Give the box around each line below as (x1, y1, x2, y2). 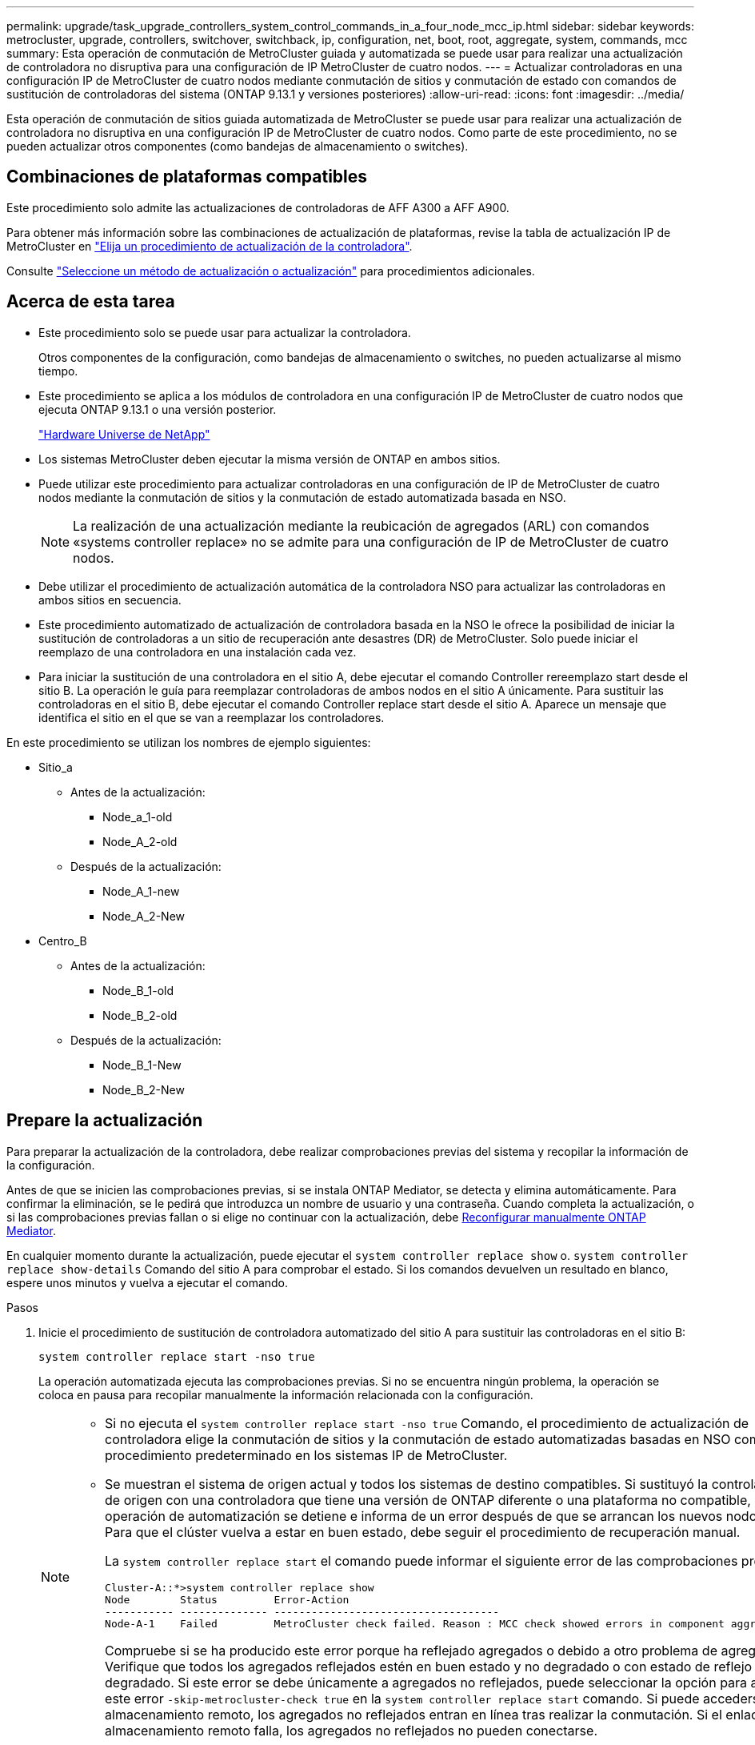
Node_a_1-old (102, 809, 173, 824)
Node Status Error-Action (105, 1593, 350, 1606)
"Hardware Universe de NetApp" (38, 427, 210, 441)
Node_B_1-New (102, 1057, 182, 1072)
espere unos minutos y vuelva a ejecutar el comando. (6, 1275, 289, 1290)
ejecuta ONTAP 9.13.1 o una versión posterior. (38, 402, 277, 416)
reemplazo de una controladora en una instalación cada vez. (38, 644, 357, 659)
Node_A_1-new (102, 884, 180, 898)
